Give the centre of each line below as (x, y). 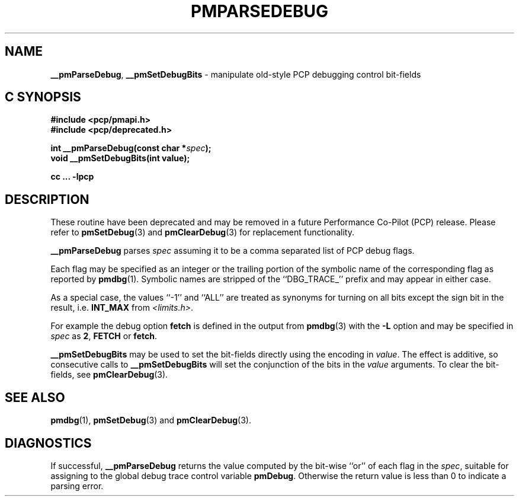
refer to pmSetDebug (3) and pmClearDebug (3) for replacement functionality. (202, 232)
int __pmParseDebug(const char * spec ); (131, 148)
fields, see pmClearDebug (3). (109, 375)
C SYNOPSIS (43, 97)
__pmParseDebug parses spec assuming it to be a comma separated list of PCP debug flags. (233, 251)
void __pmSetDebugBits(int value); (120, 158)
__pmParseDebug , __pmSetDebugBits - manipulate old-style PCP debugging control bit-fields (236, 74)
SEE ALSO (35, 397)
